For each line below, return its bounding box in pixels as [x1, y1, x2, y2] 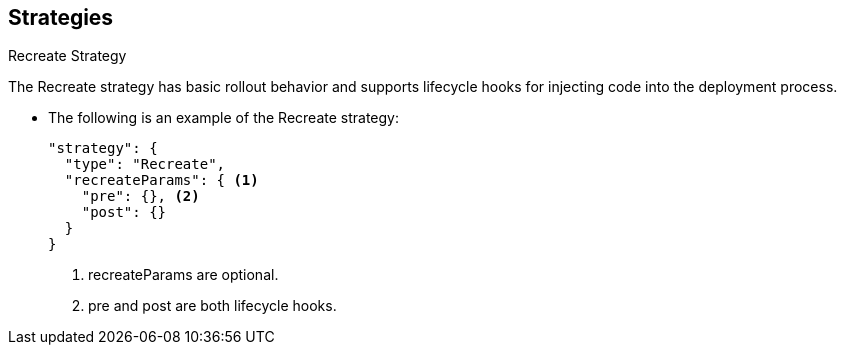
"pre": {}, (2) [81, 188, 200, 205]
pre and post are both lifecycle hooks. [88, 297, 337, 315]
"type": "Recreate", [64, 156, 226, 173]
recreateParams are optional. [88, 266, 279, 284]
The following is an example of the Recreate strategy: [48, 109, 399, 127]
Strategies [8, 5, 114, 30]
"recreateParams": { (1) [64, 172, 259, 189]
